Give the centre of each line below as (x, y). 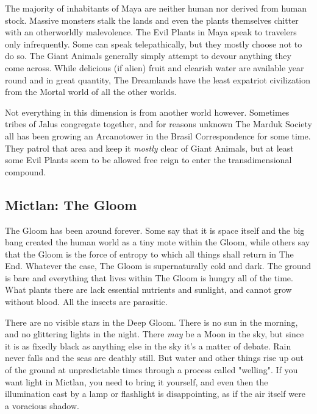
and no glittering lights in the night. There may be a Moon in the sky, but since (155, 334)
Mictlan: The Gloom (71, 204)
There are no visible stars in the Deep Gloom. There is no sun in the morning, (151, 322)
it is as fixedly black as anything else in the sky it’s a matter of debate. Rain (148, 346)
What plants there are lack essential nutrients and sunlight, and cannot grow (148, 289)
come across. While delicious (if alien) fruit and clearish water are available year (155, 67)
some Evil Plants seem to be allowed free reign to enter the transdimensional (148, 160)
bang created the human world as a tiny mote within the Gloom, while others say (158, 242)
